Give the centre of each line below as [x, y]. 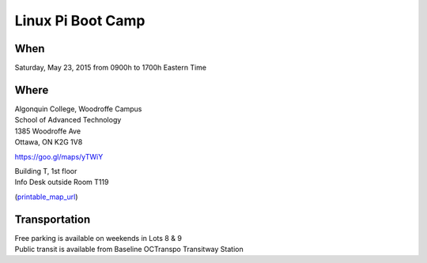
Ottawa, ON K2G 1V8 [49, 142]
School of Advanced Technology [68, 120]
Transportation [53, 219]
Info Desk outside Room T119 [62, 182]
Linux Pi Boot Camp [80, 21]
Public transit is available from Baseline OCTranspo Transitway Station [129, 249]
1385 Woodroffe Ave [48, 131]
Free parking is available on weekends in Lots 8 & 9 [98, 238]
